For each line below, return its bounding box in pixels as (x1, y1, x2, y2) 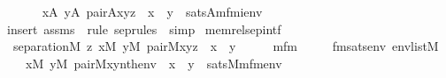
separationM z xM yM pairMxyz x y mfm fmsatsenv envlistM (12, 37, 439, 55)
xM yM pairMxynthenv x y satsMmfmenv (25, 53, 282, 72)
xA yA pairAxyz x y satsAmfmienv (42, 3, 263, 20)
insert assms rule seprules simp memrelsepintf (6, 19, 281, 38)
